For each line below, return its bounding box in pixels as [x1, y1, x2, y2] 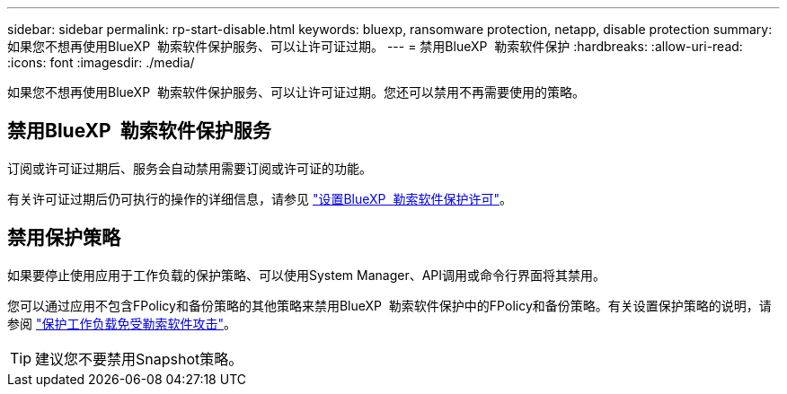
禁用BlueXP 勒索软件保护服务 [7, 119, 271, 143]
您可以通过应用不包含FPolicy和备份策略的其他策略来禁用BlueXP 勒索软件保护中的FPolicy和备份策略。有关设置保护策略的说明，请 [7, 297, 772, 313]
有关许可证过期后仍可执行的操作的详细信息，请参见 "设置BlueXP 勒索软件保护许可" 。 [7, 190, 512, 206]
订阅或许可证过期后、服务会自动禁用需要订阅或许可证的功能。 [7, 160, 372, 176]
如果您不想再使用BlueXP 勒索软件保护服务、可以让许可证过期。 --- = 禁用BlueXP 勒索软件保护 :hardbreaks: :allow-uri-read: [7, 39, 743, 54]
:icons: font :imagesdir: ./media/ [7, 55, 195, 70]
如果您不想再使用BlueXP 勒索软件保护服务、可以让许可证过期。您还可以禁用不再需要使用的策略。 [7, 84, 585, 100]
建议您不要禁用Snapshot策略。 [35, 349, 243, 368]
